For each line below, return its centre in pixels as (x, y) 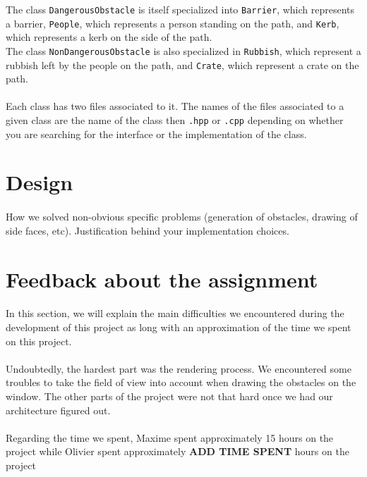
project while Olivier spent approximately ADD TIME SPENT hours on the (178, 451)
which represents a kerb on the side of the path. (109, 37)
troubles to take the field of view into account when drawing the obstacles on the (181, 382)
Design (40, 182)
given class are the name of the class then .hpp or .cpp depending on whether (175, 120)
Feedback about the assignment (162, 279)
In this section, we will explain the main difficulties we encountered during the (175, 313)
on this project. (39, 341)
